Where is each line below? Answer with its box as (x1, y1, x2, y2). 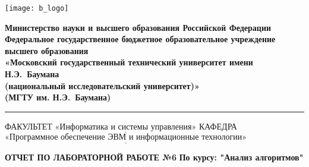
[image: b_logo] (5, 4, 69, 12)
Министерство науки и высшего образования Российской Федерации (5, 21, 272, 33)
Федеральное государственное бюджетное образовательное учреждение (5, 33, 276, 45)
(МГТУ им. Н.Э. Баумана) (5, 91, 111, 103)
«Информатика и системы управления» (55, 122, 197, 131)
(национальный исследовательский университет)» (5, 79, 200, 92)
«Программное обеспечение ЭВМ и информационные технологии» (5, 133, 247, 142)
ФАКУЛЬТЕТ (5, 119, 52, 132)
